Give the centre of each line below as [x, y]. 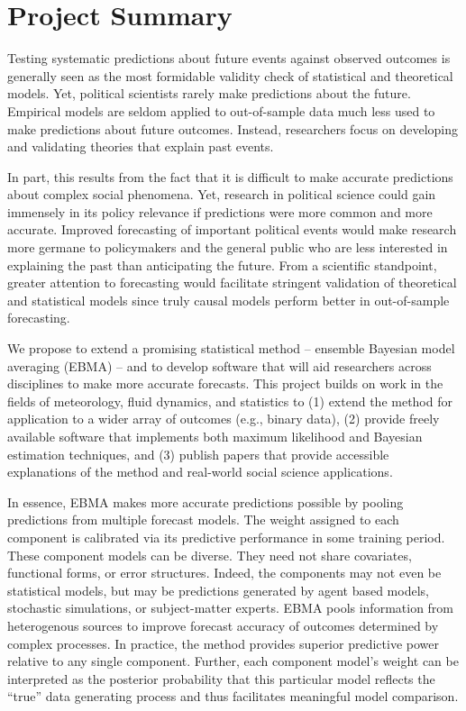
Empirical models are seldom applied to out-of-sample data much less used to [221, 110]
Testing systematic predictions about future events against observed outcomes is [229, 58]
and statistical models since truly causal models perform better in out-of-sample [228, 300]
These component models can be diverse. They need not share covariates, [210, 555]
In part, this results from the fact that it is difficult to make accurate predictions [230, 176]
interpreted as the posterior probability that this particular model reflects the [221, 678]
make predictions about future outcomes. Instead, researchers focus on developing [233, 128]
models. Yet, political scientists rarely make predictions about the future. [209, 93]
